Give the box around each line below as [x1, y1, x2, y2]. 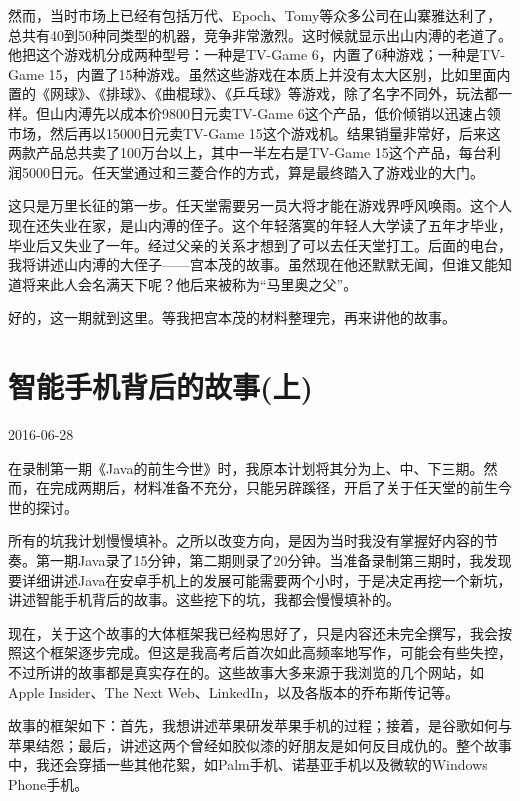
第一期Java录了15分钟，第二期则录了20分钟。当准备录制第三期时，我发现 [35, 550, 512, 570]
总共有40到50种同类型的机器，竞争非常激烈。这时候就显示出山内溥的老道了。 [8, 24, 512, 45]
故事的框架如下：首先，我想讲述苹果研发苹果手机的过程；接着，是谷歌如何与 [8, 715, 512, 736]
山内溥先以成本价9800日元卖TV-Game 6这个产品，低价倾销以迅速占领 [49, 102, 501, 123]
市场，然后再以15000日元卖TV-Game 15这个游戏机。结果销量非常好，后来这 [8, 122, 501, 143]
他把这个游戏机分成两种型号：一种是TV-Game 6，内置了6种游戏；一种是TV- [8, 44, 506, 65]
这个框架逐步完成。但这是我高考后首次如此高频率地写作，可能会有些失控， [21, 642, 512, 663]
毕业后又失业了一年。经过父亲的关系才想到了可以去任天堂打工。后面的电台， [8, 234, 512, 255]
